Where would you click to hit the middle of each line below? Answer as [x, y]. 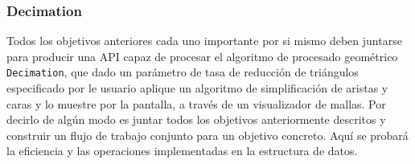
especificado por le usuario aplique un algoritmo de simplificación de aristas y [197, 88]
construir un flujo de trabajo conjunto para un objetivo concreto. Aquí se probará [207, 135]
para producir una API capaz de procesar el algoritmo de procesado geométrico [202, 56]
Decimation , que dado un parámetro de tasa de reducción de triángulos [183, 72]
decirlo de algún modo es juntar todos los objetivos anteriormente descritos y [196, 119]
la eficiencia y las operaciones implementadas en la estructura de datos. [182, 151]
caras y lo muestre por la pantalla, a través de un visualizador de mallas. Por [196, 103]
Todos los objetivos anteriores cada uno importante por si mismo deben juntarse [204, 41]
